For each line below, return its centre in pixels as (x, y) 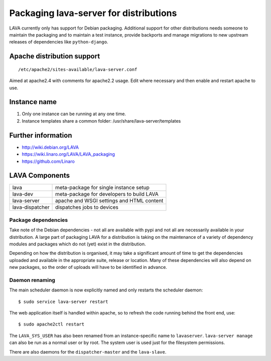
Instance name (33, 102)
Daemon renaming (32, 280)
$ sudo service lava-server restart (63, 301)
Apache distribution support (55, 56)
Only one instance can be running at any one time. (74, 114)
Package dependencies (38, 220)
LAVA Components (40, 175)
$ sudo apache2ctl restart (51, 324)
